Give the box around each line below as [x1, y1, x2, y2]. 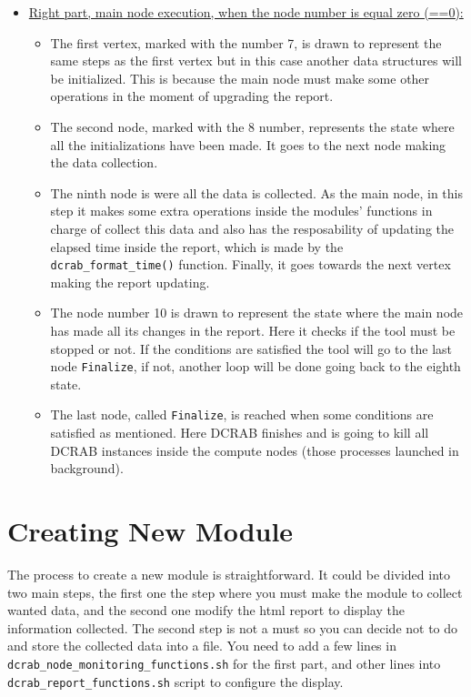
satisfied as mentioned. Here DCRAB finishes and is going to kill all [50, 423, 429, 442]
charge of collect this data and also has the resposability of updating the [50, 218, 455, 237]
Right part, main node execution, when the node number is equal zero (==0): [28, 3, 464, 21]
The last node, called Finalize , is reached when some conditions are [50, 405, 434, 424]
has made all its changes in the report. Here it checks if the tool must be [50, 320, 456, 339]
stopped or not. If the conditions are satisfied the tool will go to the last [50, 338, 453, 358]
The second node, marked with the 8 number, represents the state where [50, 116, 455, 136]
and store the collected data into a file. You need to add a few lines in [7, 636, 396, 655]
